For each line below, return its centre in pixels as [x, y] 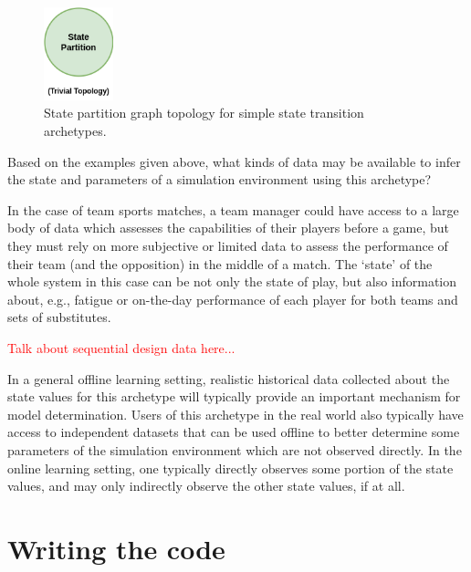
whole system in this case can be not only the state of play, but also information [232, 281]
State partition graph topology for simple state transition [204, 113]
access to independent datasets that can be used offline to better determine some [234, 432]
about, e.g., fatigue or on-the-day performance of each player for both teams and [233, 299]
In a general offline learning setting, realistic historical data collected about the [229, 378]
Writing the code [116, 548]
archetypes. [75, 131]
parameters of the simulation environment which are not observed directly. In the [235, 449]
